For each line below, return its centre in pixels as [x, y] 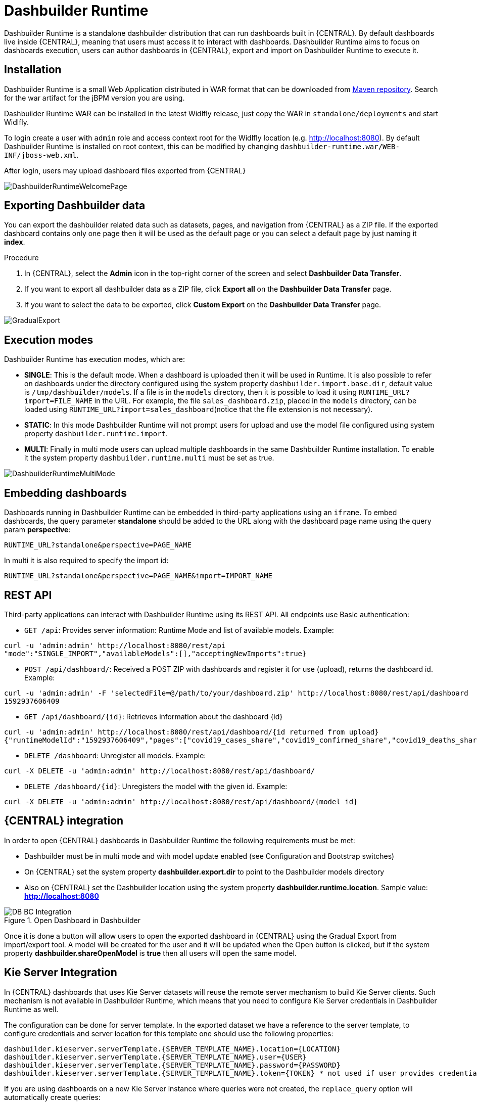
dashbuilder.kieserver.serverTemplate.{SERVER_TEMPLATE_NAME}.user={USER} [155, 1057]
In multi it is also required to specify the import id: [86, 561]
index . [15, 242]
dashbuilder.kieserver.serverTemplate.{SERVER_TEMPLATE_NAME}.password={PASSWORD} [172, 1065]
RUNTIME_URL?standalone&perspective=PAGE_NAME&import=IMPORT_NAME [138, 576]
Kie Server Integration [61, 973]
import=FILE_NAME [58, 401]
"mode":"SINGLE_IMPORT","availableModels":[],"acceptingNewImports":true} [155, 653]
